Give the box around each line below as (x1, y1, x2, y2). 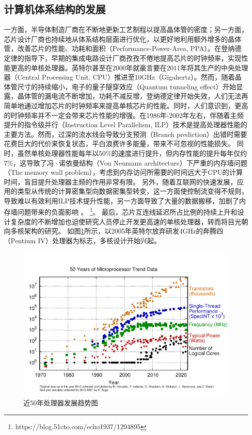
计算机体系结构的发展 (4, 1, 106, 17)
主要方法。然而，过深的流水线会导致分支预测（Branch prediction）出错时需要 (4, 129, 247, 139)
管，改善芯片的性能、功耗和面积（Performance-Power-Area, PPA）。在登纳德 (4, 43, 242, 53)
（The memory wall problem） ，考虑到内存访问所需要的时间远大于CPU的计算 (4, 167, 243, 177)
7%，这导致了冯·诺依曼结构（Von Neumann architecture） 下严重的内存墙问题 (4, 157, 248, 167)
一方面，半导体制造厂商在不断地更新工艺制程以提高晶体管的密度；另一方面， (4, 24, 248, 34)
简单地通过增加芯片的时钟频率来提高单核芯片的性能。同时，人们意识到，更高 (4, 100, 248, 110)
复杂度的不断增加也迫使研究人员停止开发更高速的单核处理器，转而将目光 (10, 216, 241, 226)
